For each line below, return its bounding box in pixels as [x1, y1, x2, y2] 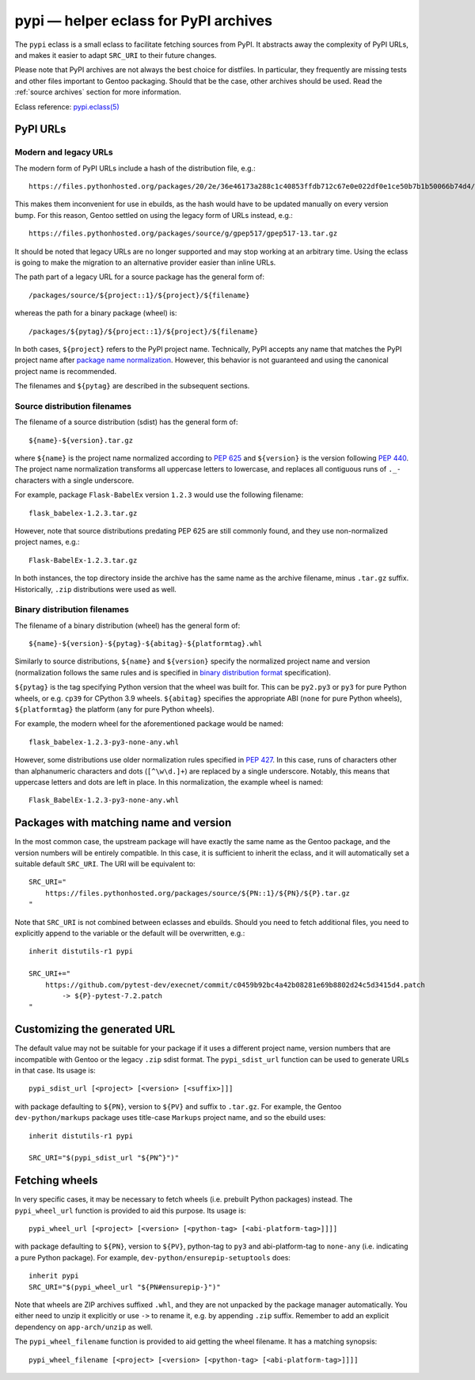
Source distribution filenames [14, 400, 132, 411]
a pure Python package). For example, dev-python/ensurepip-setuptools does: [14, 1252, 291, 1262]
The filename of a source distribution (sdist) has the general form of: [14, 417, 238, 427]
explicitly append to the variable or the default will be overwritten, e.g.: [14, 928, 245, 938]
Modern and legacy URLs [14, 147, 114, 158]
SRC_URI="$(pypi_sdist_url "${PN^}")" [28, 1153, 180, 1163]
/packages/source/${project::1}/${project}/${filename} [28, 290, 250, 300]
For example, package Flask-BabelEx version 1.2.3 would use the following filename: [14, 490, 304, 499]
